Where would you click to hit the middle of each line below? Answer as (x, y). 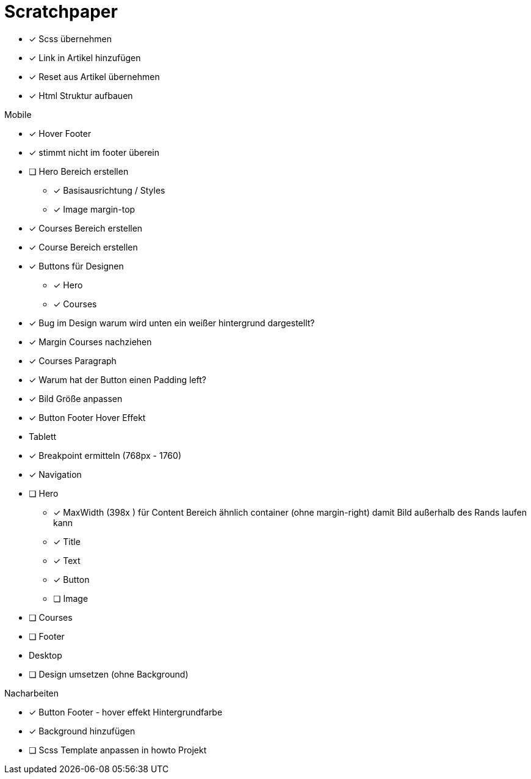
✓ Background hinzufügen (82, 731)
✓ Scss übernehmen (70, 38)
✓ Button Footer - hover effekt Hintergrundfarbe (126, 712)
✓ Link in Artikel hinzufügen (85, 57)
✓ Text (67, 560)
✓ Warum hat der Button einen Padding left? (117, 379)
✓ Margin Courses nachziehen (90, 342)
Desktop (45, 655)
